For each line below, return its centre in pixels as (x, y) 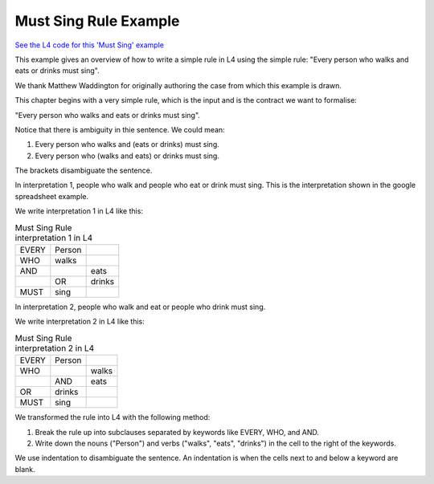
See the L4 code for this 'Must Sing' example (90, 45)
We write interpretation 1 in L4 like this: (79, 211)
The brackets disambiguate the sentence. (84, 171)
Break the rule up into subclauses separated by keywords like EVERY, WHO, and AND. (177, 432)
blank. (25, 469)
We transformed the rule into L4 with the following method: (113, 417)
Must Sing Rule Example (97, 21)
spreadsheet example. (52, 196)
